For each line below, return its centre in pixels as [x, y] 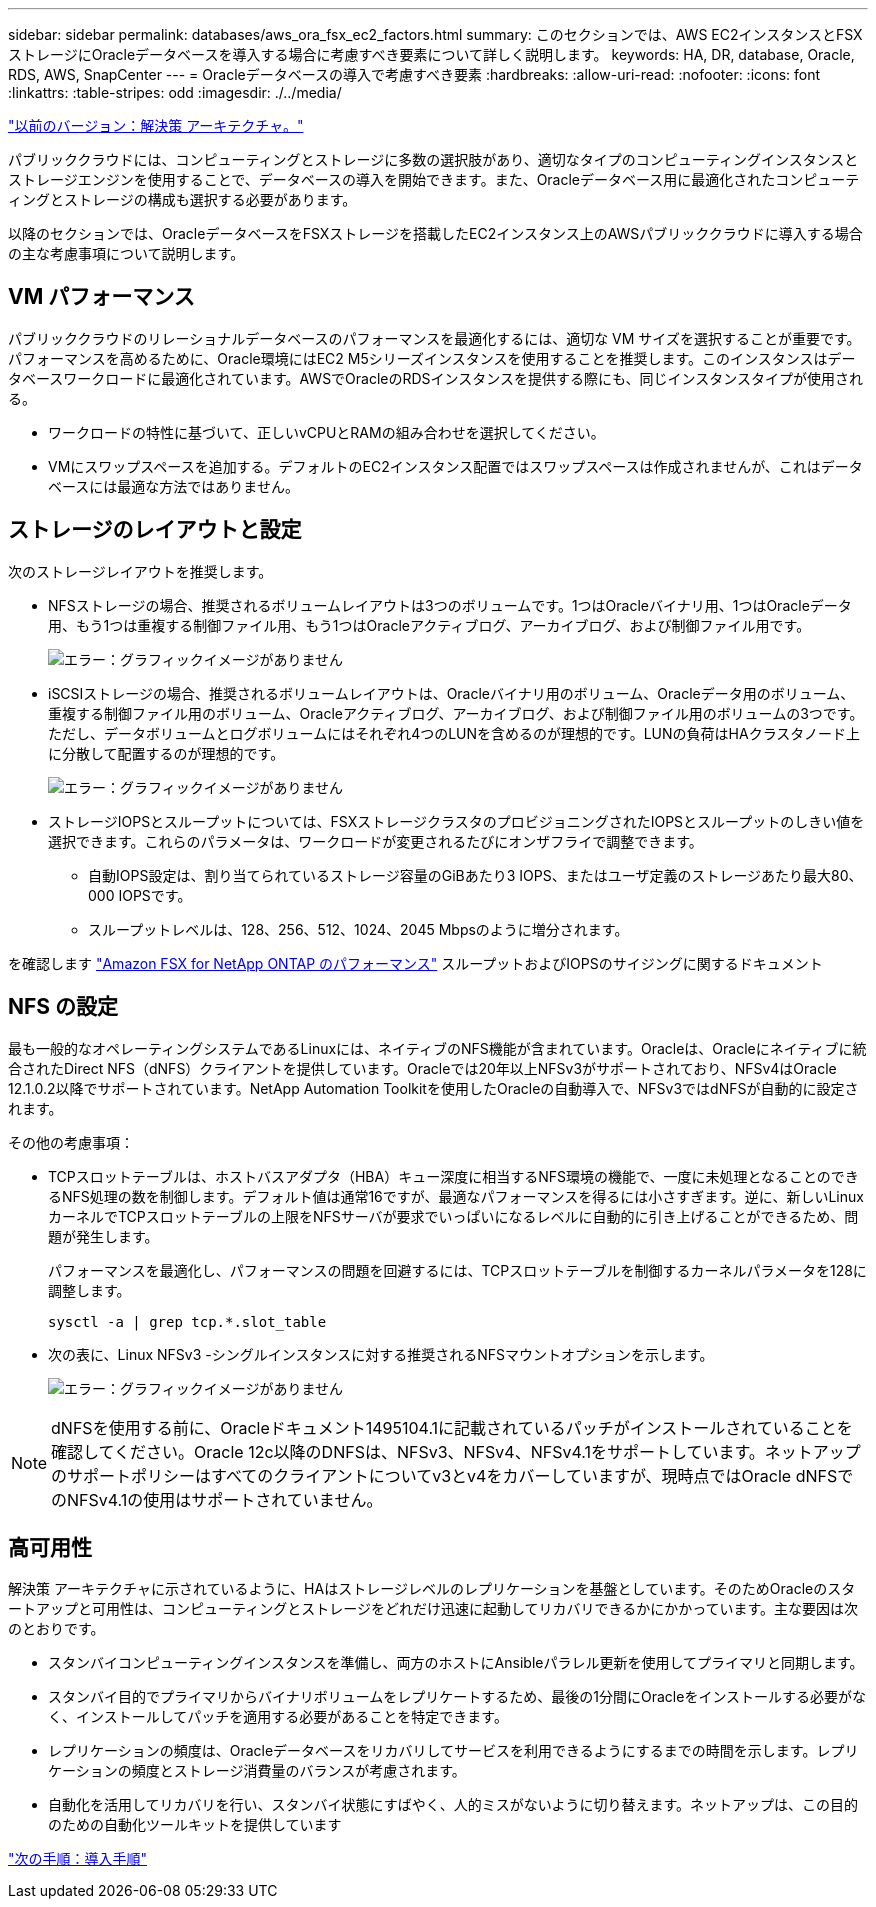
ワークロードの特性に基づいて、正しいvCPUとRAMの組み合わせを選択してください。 [326, 432]
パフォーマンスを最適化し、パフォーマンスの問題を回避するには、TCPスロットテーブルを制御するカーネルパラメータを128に [457, 1270]
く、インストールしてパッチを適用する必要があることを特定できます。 [278, 1717]
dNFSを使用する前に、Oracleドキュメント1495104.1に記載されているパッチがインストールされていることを [452, 1427]
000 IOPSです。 [140, 895]
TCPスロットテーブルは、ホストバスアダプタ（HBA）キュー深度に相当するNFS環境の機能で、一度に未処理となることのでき [453, 1176]
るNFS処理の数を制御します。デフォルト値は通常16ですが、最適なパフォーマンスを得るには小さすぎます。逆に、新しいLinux [456, 1196]
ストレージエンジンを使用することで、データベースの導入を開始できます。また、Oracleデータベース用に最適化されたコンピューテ [434, 179]
